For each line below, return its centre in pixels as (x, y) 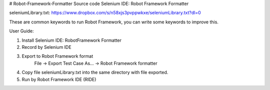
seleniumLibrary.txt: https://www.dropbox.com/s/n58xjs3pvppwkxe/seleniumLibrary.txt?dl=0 (105, 13)
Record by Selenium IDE (47, 47)
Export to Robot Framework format (57, 56)
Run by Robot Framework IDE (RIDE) (59, 79)
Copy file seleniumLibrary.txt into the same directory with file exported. (95, 73)
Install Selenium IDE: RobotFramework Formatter (72, 40)
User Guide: (22, 31)
